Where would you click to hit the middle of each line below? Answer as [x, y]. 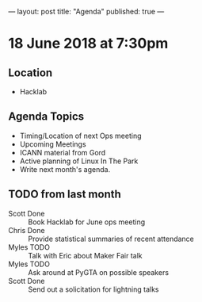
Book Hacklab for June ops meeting [87, 222]
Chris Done [27, 230]
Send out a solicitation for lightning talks [93, 289]
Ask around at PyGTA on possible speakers [98, 272]
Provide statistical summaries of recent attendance [111, 239]
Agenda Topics [46, 117]
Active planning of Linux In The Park [79, 161]
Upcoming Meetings [53, 144]
